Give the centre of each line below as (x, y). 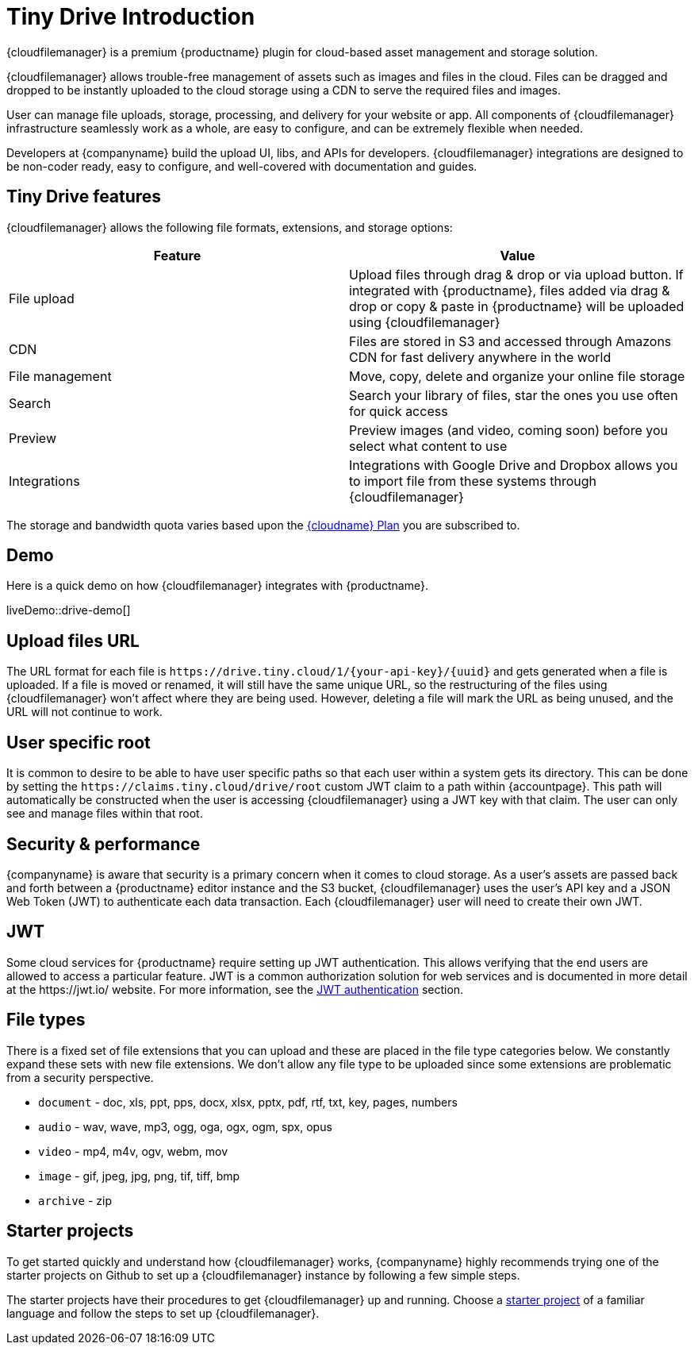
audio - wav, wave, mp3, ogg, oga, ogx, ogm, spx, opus (185, 1126)
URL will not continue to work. (84, 712)
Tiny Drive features (84, 197)
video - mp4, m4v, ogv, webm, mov (133, 1151)
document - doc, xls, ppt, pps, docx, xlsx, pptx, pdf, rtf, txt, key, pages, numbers (248, 1102)
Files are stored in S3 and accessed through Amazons (510, 341)
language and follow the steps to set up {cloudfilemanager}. (163, 1313)
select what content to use (428, 446)
